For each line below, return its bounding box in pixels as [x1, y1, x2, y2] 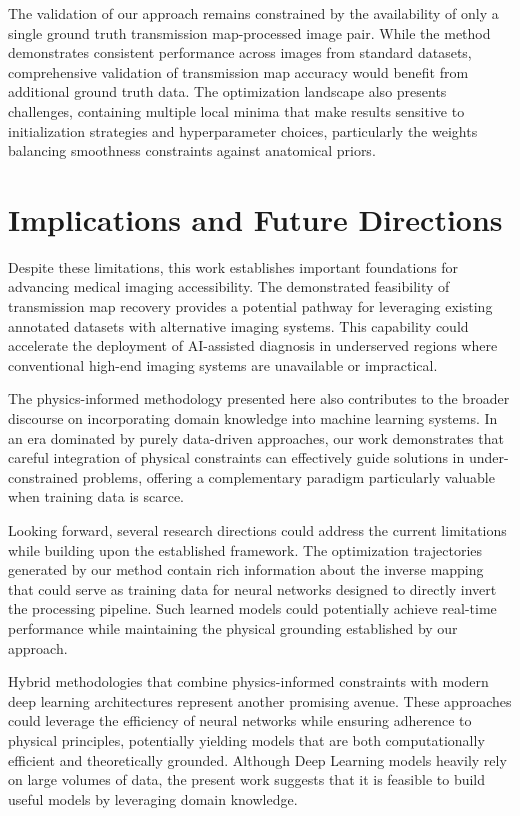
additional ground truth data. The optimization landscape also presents [8, 81, 447, 102]
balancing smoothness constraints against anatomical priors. [8, 140, 376, 161]
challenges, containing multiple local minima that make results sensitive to [8, 100, 465, 121]
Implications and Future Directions [8, 198, 503, 239]
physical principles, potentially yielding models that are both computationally [8, 729, 485, 750]
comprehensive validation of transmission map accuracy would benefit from [8, 61, 469, 82]
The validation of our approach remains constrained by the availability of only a [8, 3, 499, 23]
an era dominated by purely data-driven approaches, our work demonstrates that [8, 427, 504, 448]
